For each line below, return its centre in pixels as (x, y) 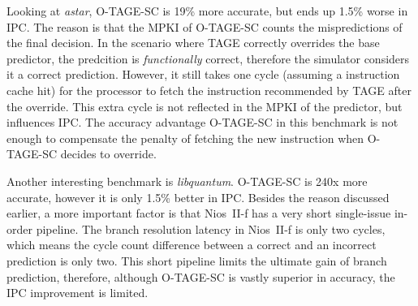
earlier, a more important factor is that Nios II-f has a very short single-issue (199, 213)
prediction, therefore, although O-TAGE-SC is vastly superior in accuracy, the (201, 276)
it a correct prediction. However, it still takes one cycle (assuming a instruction (203, 74)
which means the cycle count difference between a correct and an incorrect (192, 245)
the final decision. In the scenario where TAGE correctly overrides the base (193, 43)
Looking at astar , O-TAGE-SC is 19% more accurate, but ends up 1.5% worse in (207, 11)
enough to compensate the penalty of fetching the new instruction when (185, 138)
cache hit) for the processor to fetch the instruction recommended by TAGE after (209, 90)
